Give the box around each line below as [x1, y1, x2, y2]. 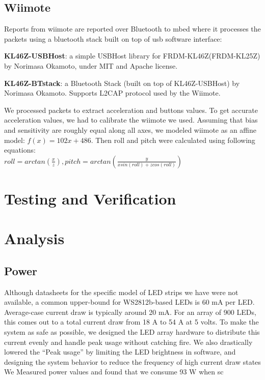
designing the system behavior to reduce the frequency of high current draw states [4, 356, 261, 367]
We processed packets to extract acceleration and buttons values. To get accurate [4, 104, 258, 115]
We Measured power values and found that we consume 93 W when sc [4, 366, 224, 377]
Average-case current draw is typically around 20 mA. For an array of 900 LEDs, [4, 306, 256, 317]
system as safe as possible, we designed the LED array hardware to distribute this [4, 327, 260, 337]
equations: [4, 144, 36, 155]
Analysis [4, 228, 65, 249]
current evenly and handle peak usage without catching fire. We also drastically [4, 336, 253, 347]
